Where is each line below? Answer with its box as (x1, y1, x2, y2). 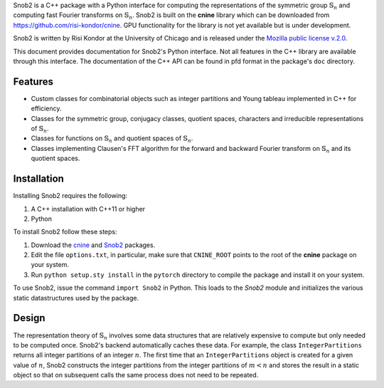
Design (13, 312, 46, 324)
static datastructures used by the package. (13, 293, 139, 302)
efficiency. (31, 104, 62, 113)
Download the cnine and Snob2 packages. (31, 241, 156, 249)
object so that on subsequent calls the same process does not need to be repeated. (13, 371, 259, 379)
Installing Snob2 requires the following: (13, 192, 128, 200)
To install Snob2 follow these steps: (13, 228, 117, 236)
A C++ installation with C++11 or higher (31, 204, 146, 213)
